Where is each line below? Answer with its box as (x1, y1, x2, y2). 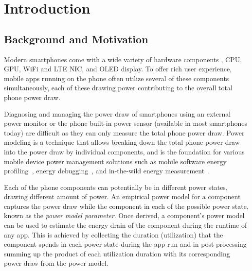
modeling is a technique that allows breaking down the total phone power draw (4, 137, 240, 147)
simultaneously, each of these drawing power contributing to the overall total (4, 83, 233, 93)
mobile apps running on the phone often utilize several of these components (4, 73, 229, 83)
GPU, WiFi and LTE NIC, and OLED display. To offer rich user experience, (4, 64, 232, 74)
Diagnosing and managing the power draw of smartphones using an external (4, 108, 231, 119)
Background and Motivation (4, 31, 148, 46)
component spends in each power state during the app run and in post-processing (4, 239, 247, 249)
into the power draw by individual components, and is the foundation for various (4, 146, 245, 156)
